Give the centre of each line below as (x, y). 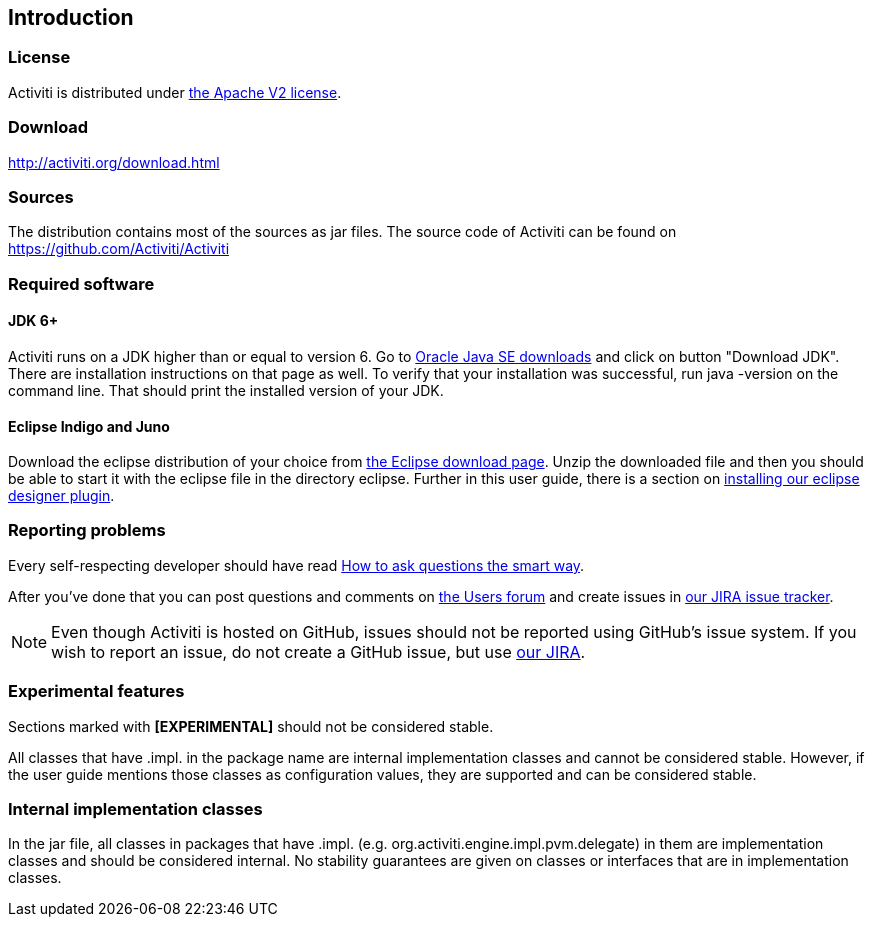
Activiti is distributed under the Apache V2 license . (175, 92)
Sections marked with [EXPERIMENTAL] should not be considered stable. (251, 726)
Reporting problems (87, 530)
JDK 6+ (33, 321)
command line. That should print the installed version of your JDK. (226, 390)
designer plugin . (61, 496)
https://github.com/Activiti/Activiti (119, 249)
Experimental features (96, 691)
